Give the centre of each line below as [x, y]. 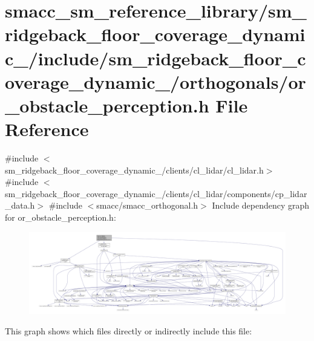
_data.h [20, 205]
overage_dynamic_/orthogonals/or [155, 81]
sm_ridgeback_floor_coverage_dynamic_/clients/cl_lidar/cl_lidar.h [134, 170]
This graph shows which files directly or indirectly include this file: [129, 331]
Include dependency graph [261, 205]
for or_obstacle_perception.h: [61, 217]
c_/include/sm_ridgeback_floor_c [155, 58]
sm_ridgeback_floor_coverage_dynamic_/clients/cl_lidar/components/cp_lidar [156, 193]
